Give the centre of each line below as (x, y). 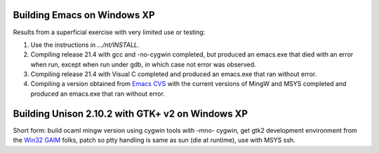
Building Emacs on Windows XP (84, 15)
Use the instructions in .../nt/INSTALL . (85, 45)
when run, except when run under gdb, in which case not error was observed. (143, 64)
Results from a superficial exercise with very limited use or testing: (109, 32)
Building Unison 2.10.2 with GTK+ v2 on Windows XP (131, 114)
